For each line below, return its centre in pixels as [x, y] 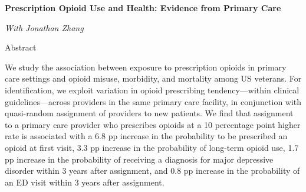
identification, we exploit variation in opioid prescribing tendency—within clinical [152, 90]
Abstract [21, 47]
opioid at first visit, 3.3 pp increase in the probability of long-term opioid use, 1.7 [152, 147]
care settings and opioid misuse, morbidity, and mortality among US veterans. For [153, 78]
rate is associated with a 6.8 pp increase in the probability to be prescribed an [146, 136]
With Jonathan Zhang [44, 27]
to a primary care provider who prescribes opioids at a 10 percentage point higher [153, 124]
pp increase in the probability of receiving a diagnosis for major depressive [139, 159]
